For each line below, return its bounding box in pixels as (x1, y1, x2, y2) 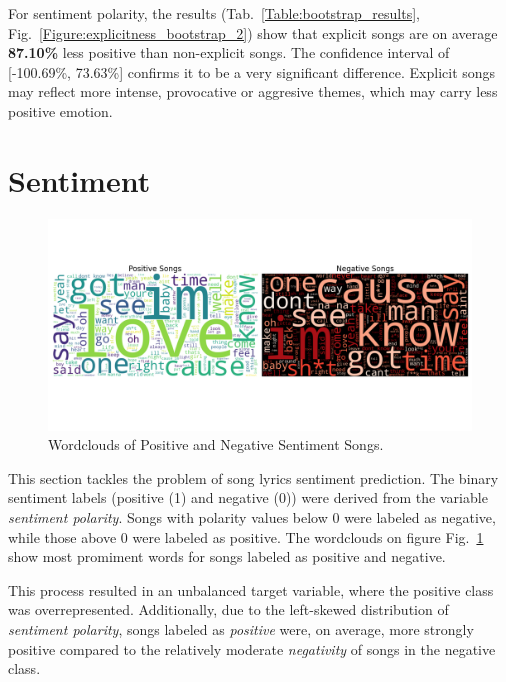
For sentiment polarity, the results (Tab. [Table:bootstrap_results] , (8, 3, 420, 23)
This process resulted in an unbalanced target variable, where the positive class (8, 579, 494, 600)
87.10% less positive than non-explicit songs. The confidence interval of (8, 42, 450, 63)
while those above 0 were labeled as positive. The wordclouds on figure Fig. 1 (8, 526, 484, 547)
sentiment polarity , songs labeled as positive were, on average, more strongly (8, 619, 474, 640)
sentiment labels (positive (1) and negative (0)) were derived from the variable (8, 487, 488, 508)
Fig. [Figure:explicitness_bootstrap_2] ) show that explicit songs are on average (8, 22, 498, 43)
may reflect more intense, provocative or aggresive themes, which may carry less (8, 81, 498, 102)
